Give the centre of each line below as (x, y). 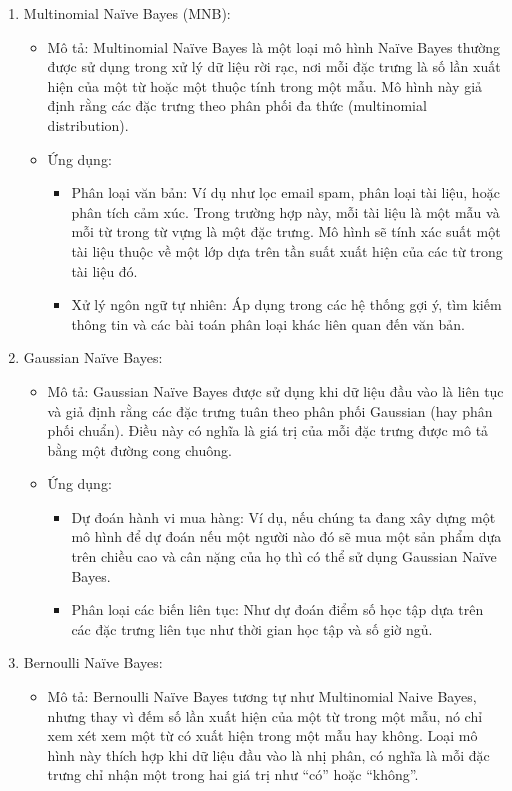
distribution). (88, 124)
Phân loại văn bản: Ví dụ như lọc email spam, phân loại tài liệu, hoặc (285, 192)
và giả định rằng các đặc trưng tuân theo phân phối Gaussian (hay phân (270, 410)
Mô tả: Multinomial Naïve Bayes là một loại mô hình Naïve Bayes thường (274, 46)
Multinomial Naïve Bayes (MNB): (127, 13)
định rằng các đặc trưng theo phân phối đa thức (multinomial (237, 105)
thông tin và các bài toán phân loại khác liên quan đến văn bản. (268, 323)
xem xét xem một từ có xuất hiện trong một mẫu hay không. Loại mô (262, 735)
